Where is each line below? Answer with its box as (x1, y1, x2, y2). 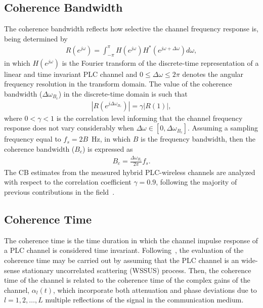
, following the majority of (156, 177, 237, 187)
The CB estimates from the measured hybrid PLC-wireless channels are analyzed (4, 166, 255, 177)
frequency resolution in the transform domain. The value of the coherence (4, 78, 232, 89)
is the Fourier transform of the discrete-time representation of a (62, 57, 259, 68)
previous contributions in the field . (4, 187, 115, 197)
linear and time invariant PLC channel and (4, 68, 138, 79)
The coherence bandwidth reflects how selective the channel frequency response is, (4, 23, 258, 34)
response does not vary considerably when (4, 122, 134, 133)
